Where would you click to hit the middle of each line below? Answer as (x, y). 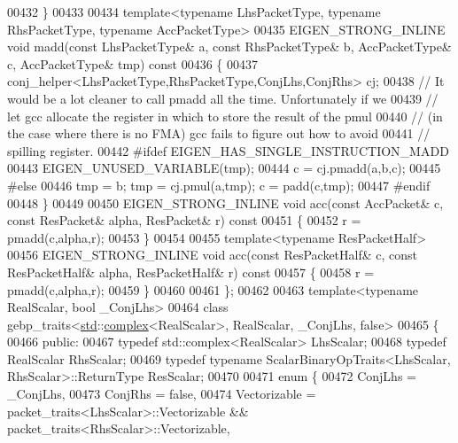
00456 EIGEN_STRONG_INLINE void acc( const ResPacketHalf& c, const (213, 255)
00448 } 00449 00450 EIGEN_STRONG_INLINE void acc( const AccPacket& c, (225, 202)
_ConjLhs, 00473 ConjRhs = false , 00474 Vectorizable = (162, 394)
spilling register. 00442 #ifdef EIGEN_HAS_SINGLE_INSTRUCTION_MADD (228, 150)
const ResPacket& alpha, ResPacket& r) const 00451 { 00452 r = (184, 220)
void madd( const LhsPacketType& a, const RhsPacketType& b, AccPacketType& (229, 47)
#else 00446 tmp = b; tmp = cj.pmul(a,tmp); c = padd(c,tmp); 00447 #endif (219, 185)
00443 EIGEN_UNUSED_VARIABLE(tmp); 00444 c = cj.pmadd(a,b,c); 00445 (224, 168)
